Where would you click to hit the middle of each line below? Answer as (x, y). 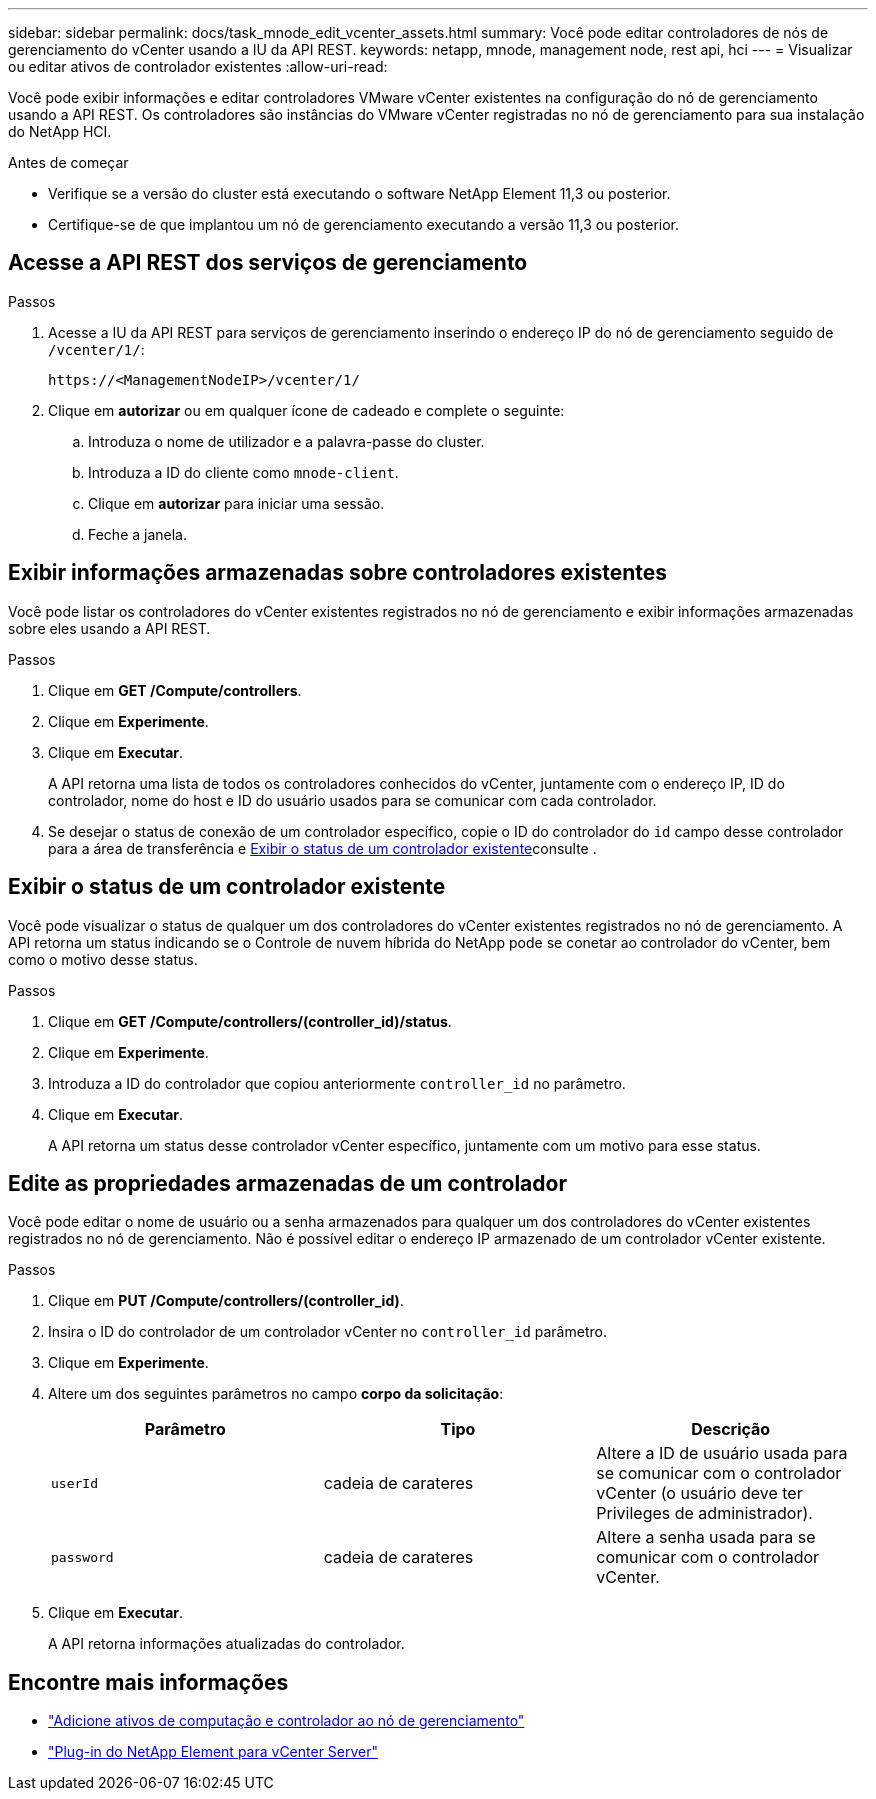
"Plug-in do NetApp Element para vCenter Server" (213, 1752)
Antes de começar (68, 162)
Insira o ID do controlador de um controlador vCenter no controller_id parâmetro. (327, 1332)
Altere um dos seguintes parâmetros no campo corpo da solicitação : (276, 1394)
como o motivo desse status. (103, 959)
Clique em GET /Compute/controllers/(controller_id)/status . (250, 1021)
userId (74, 1483)
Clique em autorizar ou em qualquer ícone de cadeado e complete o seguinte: (306, 410)
